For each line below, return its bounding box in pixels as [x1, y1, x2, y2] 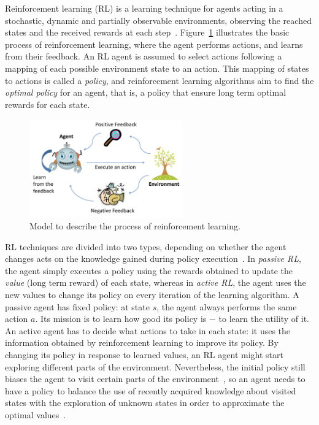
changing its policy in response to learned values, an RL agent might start [5, 348, 283, 361]
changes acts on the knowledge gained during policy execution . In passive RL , [5, 252, 301, 265]
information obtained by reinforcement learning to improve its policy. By [5, 336, 279, 349]
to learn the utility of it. [218, 312, 310, 325]
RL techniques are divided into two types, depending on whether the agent [5, 240, 286, 253]
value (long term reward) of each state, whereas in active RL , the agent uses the [5, 276, 306, 289]
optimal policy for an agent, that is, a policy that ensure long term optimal [5, 86, 286, 99]
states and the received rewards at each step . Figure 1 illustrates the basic [5, 26, 290, 39]
